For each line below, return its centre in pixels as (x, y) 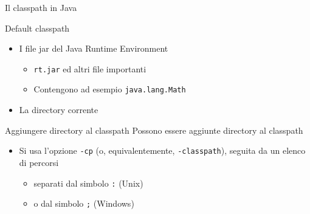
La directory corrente (59, 110)
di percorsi (39, 162)
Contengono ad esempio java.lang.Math (110, 89)
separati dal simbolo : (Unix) (88, 183)
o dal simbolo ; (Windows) (84, 203)
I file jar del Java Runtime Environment (94, 48)
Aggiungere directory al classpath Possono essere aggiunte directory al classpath (154, 130)
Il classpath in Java (41, 7)
